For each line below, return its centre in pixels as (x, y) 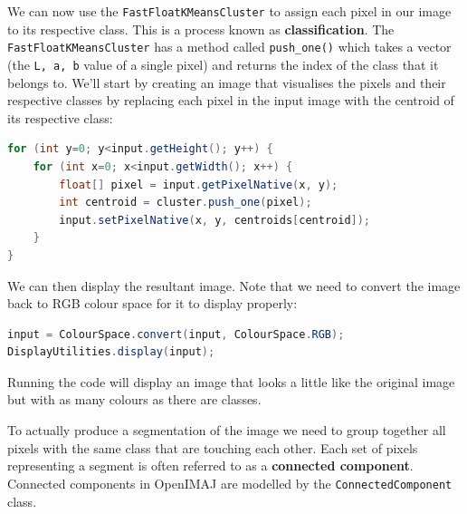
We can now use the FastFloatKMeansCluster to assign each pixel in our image (229, 11)
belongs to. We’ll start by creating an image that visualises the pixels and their (227, 82)
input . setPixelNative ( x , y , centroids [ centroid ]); (215, 220)
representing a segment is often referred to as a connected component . (210, 466)
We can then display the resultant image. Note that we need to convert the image (234, 285)
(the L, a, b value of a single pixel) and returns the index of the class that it (223, 64)
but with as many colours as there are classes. (134, 399)
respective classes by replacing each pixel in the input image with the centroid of (231, 100)
